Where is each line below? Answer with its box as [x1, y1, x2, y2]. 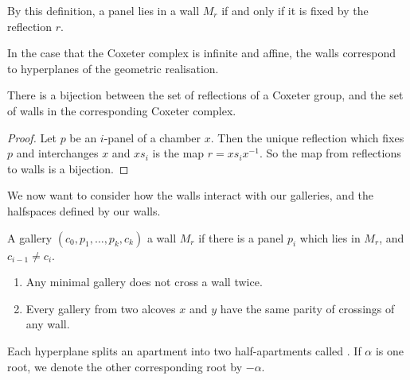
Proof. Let [7, 129, 57, 145]
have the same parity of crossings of [220, 300, 395, 316]
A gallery [7, 229, 53, 246]
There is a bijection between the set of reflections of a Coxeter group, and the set [7, 87, 404, 103]
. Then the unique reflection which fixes [210, 129, 404, 145]
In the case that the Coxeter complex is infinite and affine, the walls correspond [7, 45, 396, 61]
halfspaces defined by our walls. [7, 202, 161, 219]
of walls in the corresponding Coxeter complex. [7, 102, 236, 118]
